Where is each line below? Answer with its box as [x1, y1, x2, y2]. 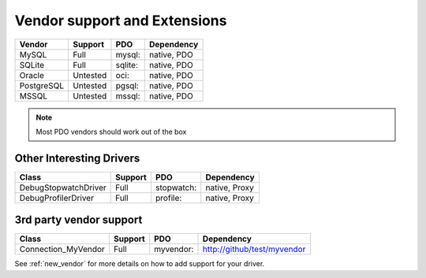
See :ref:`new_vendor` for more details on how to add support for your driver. [14, 259, 265, 269]
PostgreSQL [19, 80, 65, 91]
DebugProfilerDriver [19, 192, 95, 203]
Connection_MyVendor [19, 244, 106, 255]
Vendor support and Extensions [14, 12, 227, 29]
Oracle [19, 69, 45, 80]
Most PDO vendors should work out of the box [35, 127, 187, 136]
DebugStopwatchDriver [19, 182, 106, 193]
